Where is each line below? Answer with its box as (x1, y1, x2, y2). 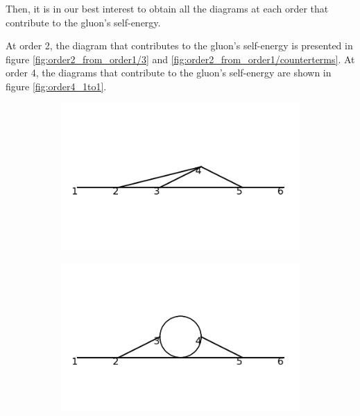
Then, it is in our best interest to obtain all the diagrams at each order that (6, 1, 329, 15)
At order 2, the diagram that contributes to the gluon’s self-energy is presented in (6, 38, 353, 53)
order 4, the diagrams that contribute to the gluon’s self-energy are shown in (6, 65, 332, 80)
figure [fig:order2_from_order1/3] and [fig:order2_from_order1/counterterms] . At (6, 51, 355, 66)
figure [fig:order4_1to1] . (6, 78, 107, 93)
